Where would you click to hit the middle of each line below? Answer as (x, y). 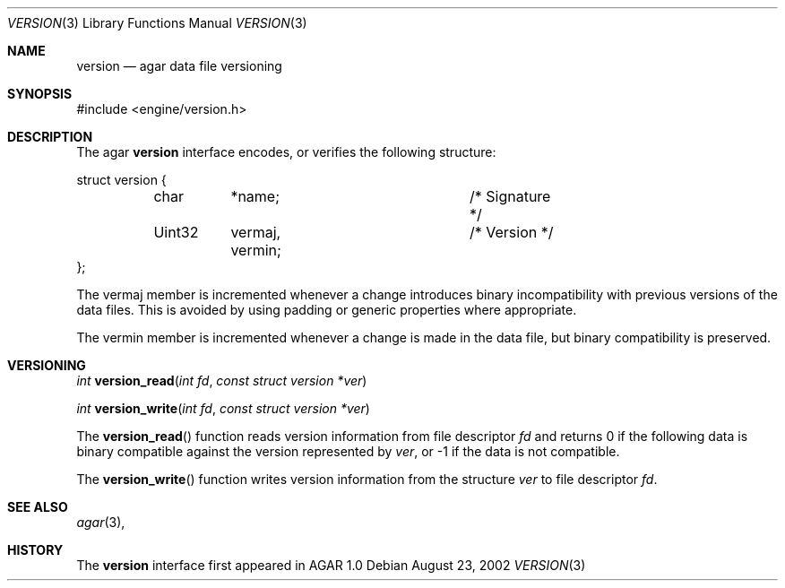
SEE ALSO (38, 507)
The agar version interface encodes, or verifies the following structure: (286, 152)
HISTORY (35, 550)
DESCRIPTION (50, 137)
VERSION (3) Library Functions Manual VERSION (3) (157, 23)
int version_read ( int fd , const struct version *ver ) (222, 380)
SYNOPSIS (40, 94)
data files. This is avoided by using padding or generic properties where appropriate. (327, 310)
